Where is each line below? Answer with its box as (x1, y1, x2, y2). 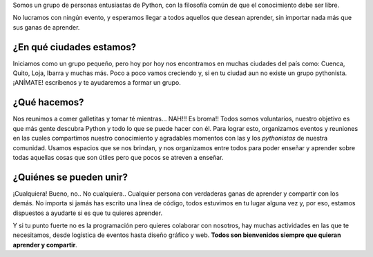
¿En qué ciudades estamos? (12, 41, 137, 53)
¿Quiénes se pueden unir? (12, 171, 128, 183)
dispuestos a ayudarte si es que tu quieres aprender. (12, 209, 162, 217)
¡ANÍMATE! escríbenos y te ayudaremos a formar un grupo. (12, 79, 181, 87)
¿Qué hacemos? (12, 96, 84, 108)
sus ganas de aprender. (12, 23, 80, 31)
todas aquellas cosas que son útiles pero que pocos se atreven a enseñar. (12, 153, 224, 161)
